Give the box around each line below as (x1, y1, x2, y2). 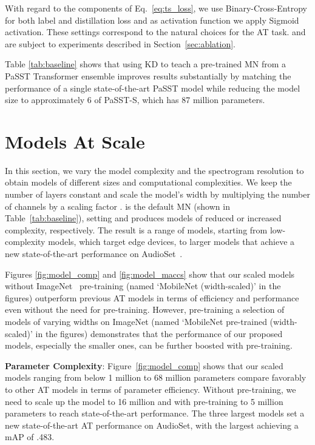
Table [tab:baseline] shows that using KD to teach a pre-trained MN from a (5, 58, 286, 70)
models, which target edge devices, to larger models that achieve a (48, 235, 295, 248)
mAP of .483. (5, 430, 55, 443)
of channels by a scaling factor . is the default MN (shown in (5, 199, 230, 212)
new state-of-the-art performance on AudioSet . (5, 247, 183, 260)
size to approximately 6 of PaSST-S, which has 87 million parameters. (5, 93, 265, 106)
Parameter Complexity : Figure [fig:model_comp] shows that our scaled (5, 359, 283, 372)
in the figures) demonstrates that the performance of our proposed (35, 327, 283, 340)
